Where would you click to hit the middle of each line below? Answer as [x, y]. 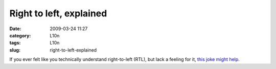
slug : [15, 50]
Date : [15, 29]
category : [20, 35]
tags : [15, 43]
